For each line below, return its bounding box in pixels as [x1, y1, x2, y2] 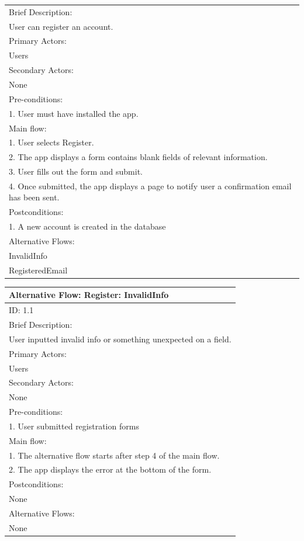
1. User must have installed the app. [9, 107, 139, 119]
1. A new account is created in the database [9, 220, 166, 233]
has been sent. [9, 191, 60, 203]
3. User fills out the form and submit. [9, 165, 143, 178]
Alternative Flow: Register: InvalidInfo [9, 289, 169, 301]
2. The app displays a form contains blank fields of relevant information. [9, 151, 268, 163]
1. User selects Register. [9, 136, 94, 148]
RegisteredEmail [9, 263, 68, 276]
